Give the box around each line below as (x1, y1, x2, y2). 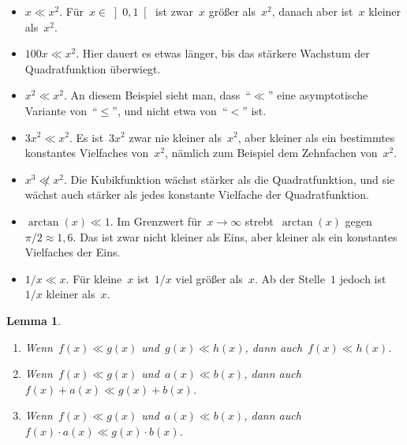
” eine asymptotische (267, 87, 368, 103)
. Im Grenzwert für (110, 212, 202, 229)
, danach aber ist (271, 3, 353, 19)
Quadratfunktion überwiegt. (24, 60, 161, 77)
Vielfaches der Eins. (24, 244, 121, 260)
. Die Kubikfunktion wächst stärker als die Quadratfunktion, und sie (63, 170, 395, 187)
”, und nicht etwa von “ (112, 102, 228, 118)
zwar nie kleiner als (129, 129, 222, 145)
